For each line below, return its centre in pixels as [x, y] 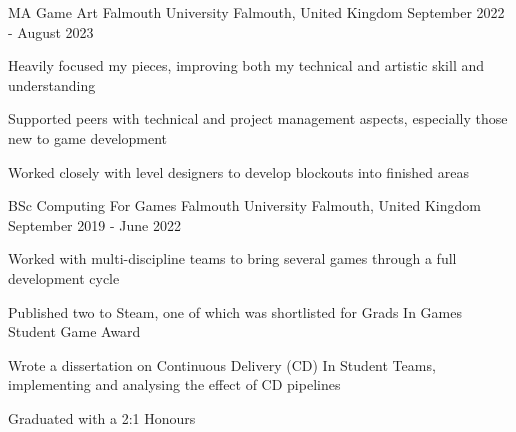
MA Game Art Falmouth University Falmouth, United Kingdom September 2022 [256, 12]
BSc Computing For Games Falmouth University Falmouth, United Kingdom [244, 205]
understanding [52, 84]
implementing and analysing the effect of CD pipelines [174, 384]
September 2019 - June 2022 [94, 224]
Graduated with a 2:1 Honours [102, 417]
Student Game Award [74, 331]
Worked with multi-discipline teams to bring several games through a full [232, 258]
